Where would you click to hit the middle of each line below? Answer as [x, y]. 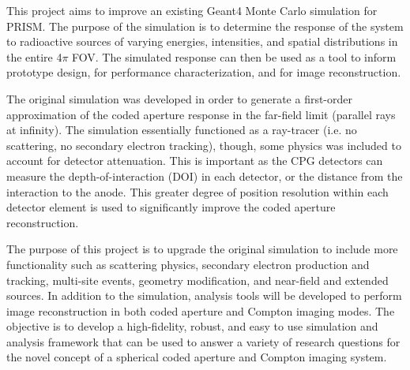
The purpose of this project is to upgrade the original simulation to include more [202, 249]
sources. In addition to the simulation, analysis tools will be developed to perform [204, 295]
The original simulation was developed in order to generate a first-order [180, 98]
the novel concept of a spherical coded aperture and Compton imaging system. [197, 357]
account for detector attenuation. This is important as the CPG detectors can [195, 161]
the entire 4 [34, 56]
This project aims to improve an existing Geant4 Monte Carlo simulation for [192, 10]
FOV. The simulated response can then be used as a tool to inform [234, 56]
